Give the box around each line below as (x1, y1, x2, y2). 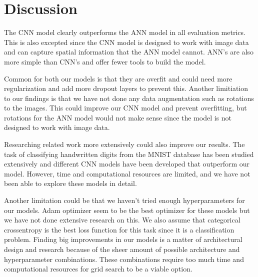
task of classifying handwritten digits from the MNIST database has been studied (4, 148, 254, 159)
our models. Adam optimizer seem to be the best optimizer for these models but (4, 204, 250, 215)
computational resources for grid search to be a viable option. (4, 263, 192, 274)
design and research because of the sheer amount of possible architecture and (4, 244, 240, 254)
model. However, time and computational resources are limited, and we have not (4, 168, 250, 178)
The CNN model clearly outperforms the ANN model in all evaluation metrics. (4, 27, 245, 37)
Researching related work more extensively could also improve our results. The (4, 139, 245, 149)
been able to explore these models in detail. (4, 178, 137, 188)
